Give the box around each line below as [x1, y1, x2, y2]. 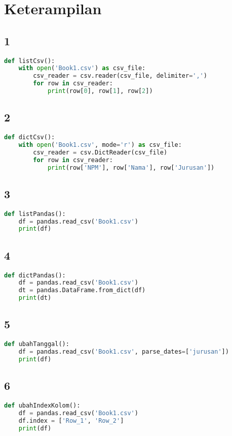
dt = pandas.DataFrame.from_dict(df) [18, 287, 146, 294]
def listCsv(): [4, 57, 55, 65]
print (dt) [18, 294, 52, 302]
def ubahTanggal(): [4, 340, 69, 348]
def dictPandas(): [4, 271, 66, 279]
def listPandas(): [4, 210, 66, 217]
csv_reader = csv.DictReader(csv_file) [33, 148, 168, 156]
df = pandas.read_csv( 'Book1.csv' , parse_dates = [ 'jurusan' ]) [18, 348, 229, 356]
